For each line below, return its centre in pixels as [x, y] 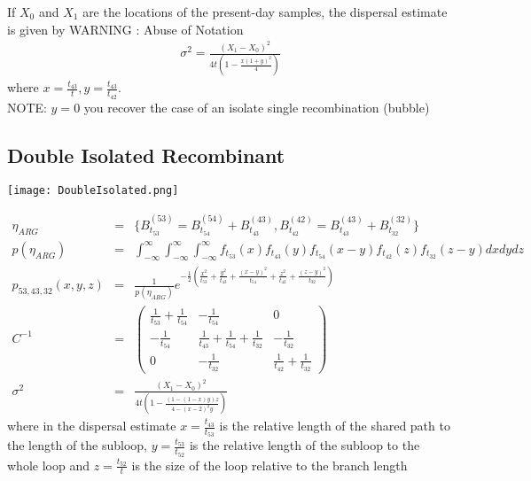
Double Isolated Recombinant [146, 155]
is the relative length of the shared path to [335, 426]
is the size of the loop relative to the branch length [269, 465]
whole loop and [48, 465]
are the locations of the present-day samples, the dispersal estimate [265, 12]
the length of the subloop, [77, 445]
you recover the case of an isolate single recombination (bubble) [257, 107]
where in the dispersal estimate [92, 426]
